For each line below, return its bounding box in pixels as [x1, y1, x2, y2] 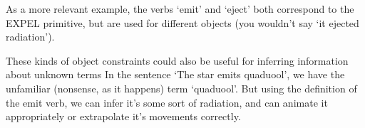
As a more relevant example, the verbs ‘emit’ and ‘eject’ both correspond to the [6, 1, 354, 16]
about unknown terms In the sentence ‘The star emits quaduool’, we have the [6, 67, 345, 82]
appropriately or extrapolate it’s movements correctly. [6, 109, 241, 124]
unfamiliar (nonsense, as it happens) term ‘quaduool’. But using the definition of [6, 80, 357, 95]
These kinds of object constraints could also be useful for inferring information [6, 53, 349, 68]
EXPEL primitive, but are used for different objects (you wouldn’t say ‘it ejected [6, 15, 359, 30]
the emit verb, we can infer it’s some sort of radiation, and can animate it [6, 95, 328, 110]
